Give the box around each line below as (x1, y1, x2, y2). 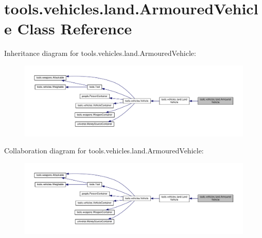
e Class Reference (4, 18, 132, 39)
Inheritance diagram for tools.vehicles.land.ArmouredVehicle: (4, 48, 196, 58)
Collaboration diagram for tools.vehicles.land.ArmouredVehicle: (4, 145, 204, 156)
